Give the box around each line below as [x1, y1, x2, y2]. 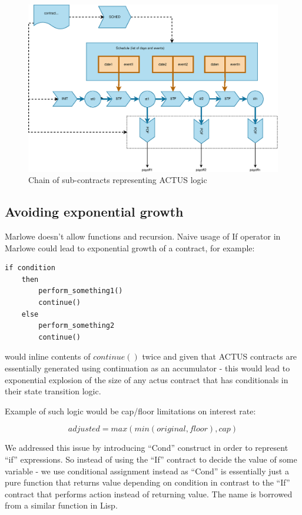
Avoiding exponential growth [5, 202, 184, 221]
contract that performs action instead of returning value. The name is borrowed [5, 487, 293, 500]
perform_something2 [38, 321, 115, 330]
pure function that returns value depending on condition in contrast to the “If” [5, 476, 290, 489]
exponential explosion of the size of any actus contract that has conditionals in [5, 373, 288, 386]
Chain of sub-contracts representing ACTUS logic [28, 174, 207, 186]
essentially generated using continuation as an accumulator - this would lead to [5, 361, 290, 374]
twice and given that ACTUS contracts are [142, 350, 297, 363]
